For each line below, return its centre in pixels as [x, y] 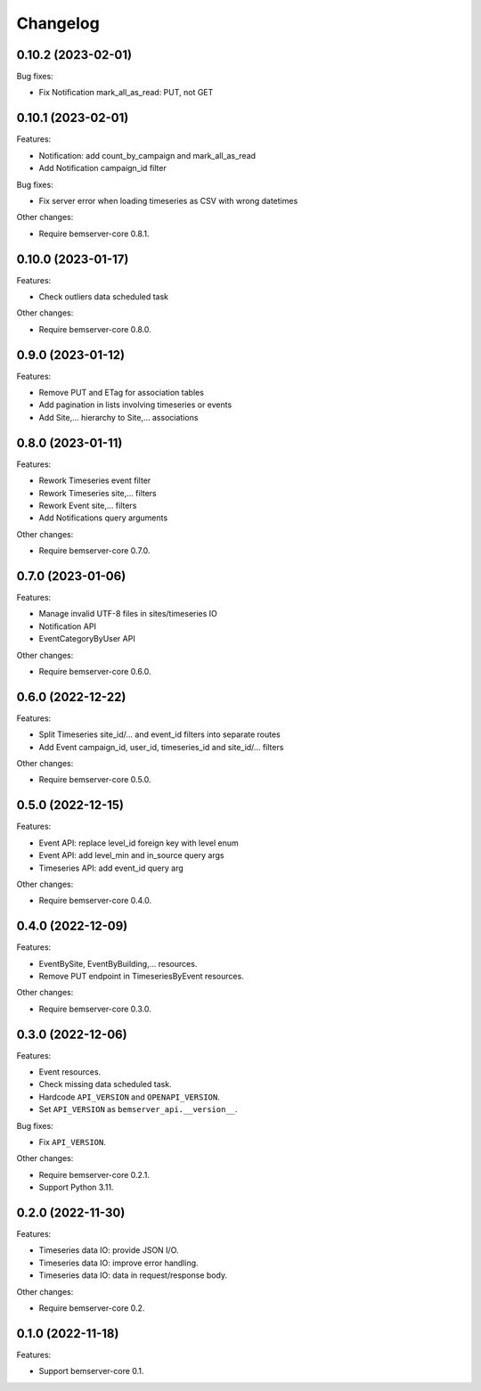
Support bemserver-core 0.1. [91, 1371]
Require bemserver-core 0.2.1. [94, 1174]
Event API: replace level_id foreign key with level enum [139, 843]
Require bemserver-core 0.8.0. [95, 329]
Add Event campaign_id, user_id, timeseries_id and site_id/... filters [161, 747]
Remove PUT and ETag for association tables [122, 393]
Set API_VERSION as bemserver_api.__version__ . [138, 1109]
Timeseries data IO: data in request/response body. [133, 1275]
